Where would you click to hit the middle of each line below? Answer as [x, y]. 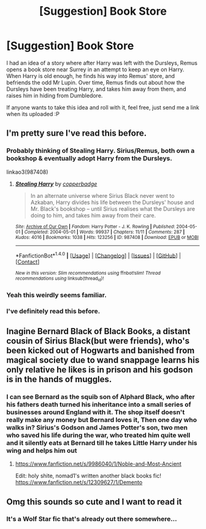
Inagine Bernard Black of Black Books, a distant [98, 331]
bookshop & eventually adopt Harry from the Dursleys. [90, 159]
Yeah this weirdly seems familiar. [57, 295]
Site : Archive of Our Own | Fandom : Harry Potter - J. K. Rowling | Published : [95, 226]
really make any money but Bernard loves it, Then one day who [102, 420]
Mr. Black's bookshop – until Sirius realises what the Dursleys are [113, 209]
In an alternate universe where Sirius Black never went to [102, 195]
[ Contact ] [27, 262]
